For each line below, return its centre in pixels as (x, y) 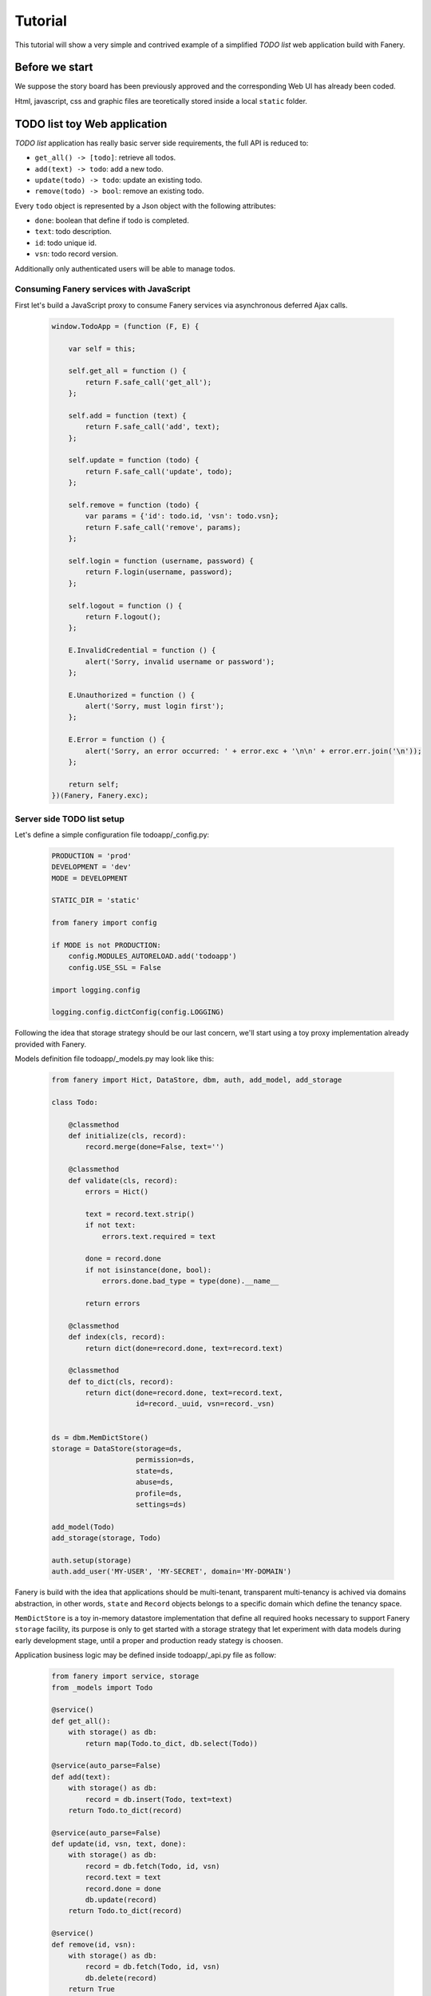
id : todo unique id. (66, 243)
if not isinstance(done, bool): (148, 1270)
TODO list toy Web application (91, 124)
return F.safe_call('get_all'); (148, 382)
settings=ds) (161, 1504)
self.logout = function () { (125, 606)
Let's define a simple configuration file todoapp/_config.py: (112, 834)
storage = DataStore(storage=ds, (117, 1449)
